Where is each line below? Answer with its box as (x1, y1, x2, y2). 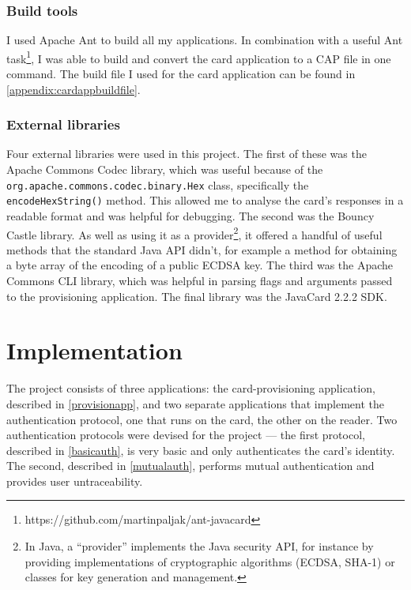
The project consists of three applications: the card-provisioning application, (6, 380, 375, 396)
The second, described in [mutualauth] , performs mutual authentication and (6, 457, 375, 474)
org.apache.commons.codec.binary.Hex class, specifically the (6, 176, 309, 193)
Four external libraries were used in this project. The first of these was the (6, 145, 367, 162)
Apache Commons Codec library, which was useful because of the (6, 161, 323, 178)
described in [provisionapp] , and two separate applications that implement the (6, 395, 385, 411)
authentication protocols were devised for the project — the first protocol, (6, 427, 365, 443)
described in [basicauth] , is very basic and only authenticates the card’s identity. (6, 442, 395, 458)
